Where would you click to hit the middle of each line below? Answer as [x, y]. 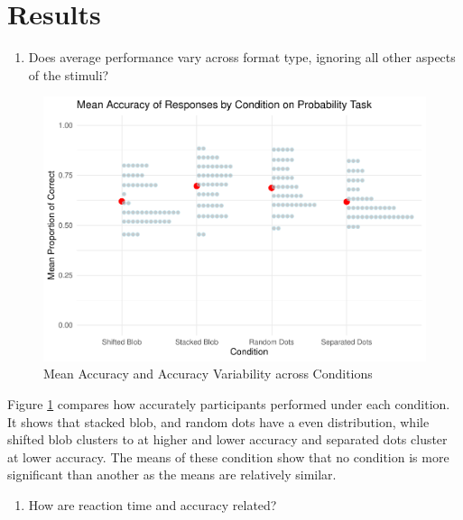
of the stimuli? [69, 74]
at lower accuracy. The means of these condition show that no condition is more [228, 456]
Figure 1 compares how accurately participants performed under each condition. [229, 404]
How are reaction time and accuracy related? [153, 505]
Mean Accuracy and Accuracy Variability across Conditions [208, 374]
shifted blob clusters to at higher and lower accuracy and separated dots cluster [227, 439]
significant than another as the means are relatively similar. [172, 474]
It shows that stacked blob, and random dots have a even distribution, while [218, 421]
